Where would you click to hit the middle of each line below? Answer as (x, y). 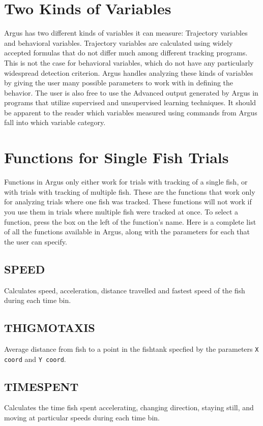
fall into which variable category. (55, 122)
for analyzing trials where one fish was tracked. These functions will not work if (128, 202)
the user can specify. (36, 241)
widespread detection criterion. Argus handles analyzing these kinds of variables (129, 72)
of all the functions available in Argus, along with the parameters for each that (127, 232)
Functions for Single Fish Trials (116, 157)
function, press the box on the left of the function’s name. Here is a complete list (130, 221)
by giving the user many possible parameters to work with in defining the (119, 83)
